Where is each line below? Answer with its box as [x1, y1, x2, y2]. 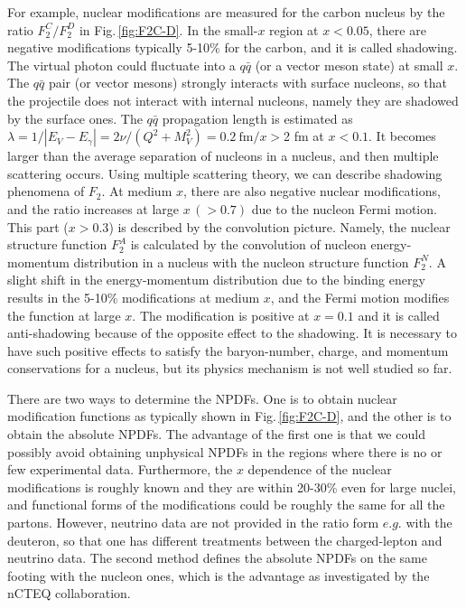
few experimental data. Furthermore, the [7, 460, 233, 479]
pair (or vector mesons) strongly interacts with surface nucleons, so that [48, 73, 447, 92]
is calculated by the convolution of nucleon [130, 235, 367, 254]
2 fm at [284, 126, 324, 145]
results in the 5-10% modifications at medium [7, 287, 260, 306]
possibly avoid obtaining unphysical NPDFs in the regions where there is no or [7, 442, 443, 461]
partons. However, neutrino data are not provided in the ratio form [7, 513, 379, 532]
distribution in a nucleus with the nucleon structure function [73, 252, 409, 271]
